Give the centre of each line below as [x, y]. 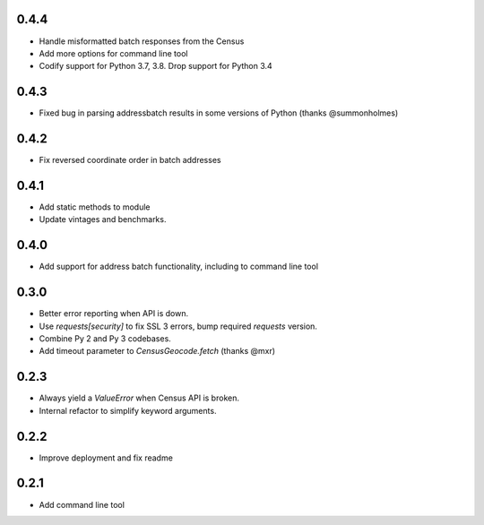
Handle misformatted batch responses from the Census [142, 41]
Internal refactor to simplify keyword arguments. [128, 410]
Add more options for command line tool [113, 53]
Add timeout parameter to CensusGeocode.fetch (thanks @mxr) [157, 351]
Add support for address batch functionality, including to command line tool [178, 267]
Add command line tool [82, 504]
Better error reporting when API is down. [114, 314]
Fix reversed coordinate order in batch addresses [130, 160]
